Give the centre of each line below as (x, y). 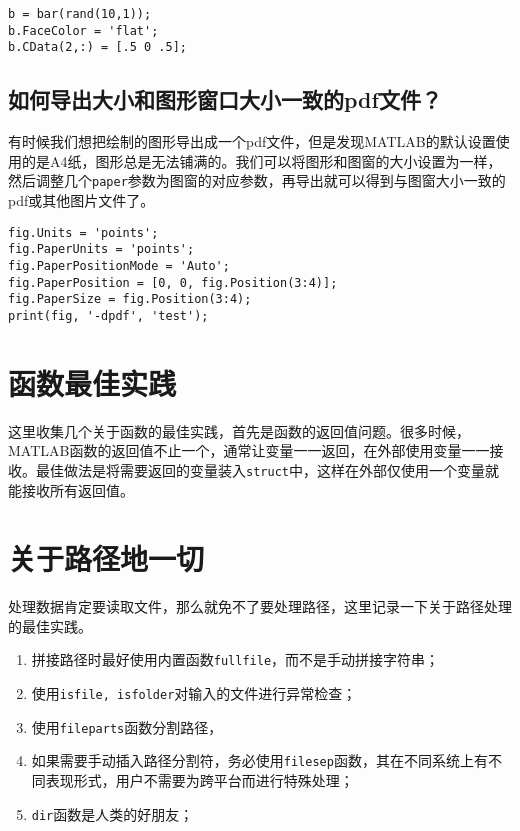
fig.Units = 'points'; (83, 232)
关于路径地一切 (106, 558)
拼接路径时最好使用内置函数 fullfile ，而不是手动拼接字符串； (235, 659)
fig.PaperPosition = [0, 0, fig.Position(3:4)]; (173, 282)
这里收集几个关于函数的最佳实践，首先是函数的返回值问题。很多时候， (239, 430)
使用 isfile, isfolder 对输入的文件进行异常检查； (194, 693)
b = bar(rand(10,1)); (80, 14)
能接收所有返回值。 (71, 489)
